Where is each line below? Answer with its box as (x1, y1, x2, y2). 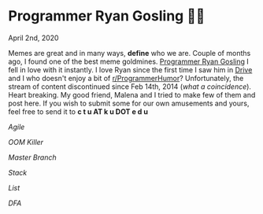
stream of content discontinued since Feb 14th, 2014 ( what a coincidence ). (8, 82, 252, 91)
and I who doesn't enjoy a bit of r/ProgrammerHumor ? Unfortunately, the (8, 73, 244, 83)
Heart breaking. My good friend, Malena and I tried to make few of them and (8, 90, 256, 99)
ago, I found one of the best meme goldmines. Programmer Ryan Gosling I (8, 57, 250, 66)
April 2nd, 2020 (8, 33, 59, 42)
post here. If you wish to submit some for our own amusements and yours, (8, 98, 250, 108)
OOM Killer (8, 137, 44, 146)
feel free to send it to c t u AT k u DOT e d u (8, 106, 148, 116)
